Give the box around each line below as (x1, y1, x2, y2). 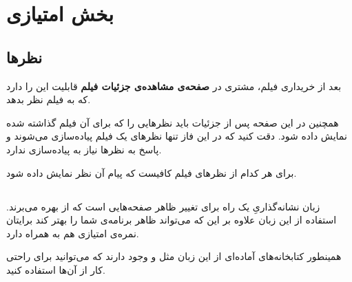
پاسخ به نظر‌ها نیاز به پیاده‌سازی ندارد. (6, 142, 162, 156)
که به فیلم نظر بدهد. (6, 92, 91, 107)
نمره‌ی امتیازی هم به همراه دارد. (6, 226, 139, 240)
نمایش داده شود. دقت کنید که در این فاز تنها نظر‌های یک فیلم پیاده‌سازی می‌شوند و (6, 129, 347, 143)
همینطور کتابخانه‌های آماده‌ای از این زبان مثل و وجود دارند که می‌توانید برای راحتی (6, 249, 342, 263)
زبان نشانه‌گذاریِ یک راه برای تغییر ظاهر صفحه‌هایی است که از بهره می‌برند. (6, 199, 320, 213)
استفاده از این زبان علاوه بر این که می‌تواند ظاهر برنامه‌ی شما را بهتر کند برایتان (6, 213, 337, 227)
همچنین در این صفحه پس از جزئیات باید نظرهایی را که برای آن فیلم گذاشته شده (6, 115, 339, 129)
